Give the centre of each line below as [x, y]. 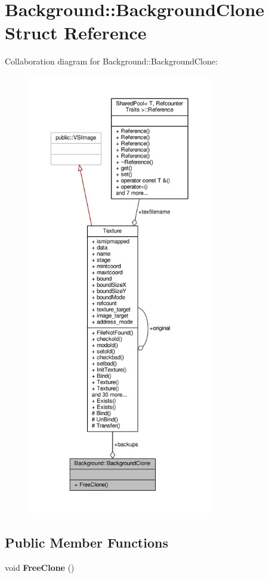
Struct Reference [76, 33]
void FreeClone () [40, 568]
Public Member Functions [86, 542]
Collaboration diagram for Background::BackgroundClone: [111, 61]
